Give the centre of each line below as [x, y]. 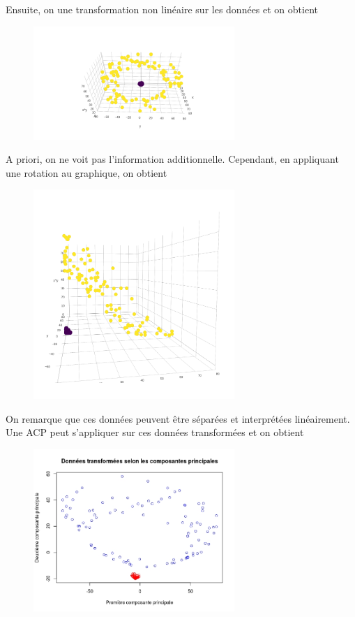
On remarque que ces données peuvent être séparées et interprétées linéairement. [178, 418]
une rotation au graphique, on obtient [86, 172]
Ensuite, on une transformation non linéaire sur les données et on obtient [162, 9]
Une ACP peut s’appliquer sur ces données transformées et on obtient [155, 432]
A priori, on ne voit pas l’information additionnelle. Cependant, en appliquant [172, 159]
